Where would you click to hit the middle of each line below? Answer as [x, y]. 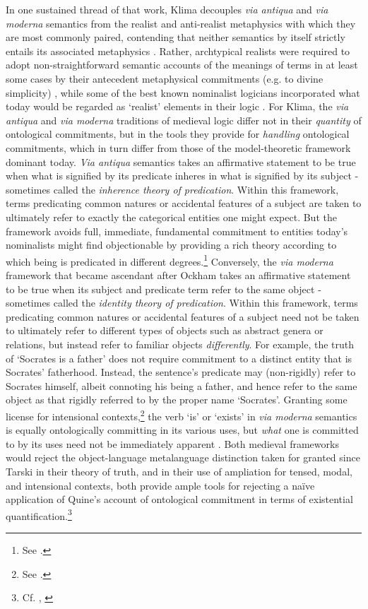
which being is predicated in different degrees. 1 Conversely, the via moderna [170, 260]
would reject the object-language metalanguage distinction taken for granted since [183, 457]
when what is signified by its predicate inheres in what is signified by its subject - [182, 176]
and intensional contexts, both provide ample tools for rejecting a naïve [160, 485]
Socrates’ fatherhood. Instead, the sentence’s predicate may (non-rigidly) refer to [181, 372]
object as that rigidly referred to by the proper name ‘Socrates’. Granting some [177, 400]
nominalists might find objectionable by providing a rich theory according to [171, 245]
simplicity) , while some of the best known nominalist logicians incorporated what [183, 92]
